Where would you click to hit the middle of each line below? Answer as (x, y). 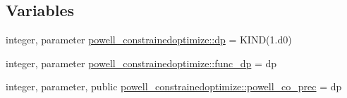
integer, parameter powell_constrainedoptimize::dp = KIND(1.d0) (149, 40)
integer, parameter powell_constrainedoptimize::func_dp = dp (141, 63)
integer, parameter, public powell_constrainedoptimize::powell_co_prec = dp (174, 86)
